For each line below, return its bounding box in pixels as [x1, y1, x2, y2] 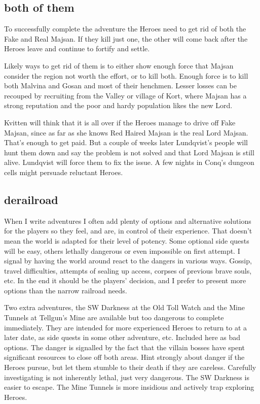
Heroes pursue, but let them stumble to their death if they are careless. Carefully [4, 362, 256, 373]
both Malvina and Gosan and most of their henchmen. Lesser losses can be [4, 80, 237, 91]
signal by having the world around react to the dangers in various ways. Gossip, [4, 255, 252, 266]
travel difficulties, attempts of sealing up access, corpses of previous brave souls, [4, 265, 252, 276]
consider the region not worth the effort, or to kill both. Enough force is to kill [4, 70, 248, 81]
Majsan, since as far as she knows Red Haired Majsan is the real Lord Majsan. [4, 127, 248, 138]
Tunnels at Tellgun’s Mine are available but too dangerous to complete [4, 312, 224, 323]
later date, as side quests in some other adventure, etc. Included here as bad [4, 332, 241, 343]
